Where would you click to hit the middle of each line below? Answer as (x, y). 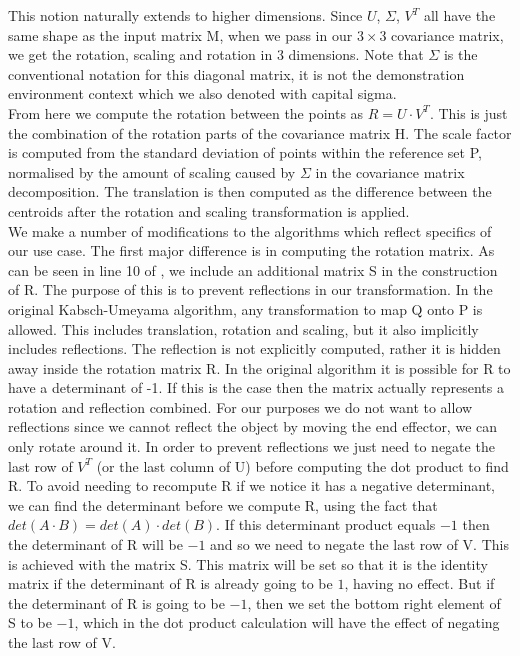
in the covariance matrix (390, 171)
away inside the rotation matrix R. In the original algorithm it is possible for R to (259, 367)
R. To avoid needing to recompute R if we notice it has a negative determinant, (252, 485)
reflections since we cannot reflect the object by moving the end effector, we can (253, 426)
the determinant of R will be (95, 544)
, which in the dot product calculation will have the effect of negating (287, 622)
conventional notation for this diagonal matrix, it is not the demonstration (236, 73)
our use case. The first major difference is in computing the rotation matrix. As (251, 250)
